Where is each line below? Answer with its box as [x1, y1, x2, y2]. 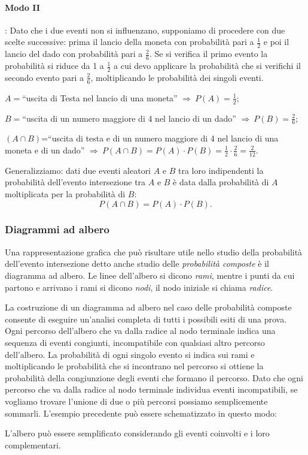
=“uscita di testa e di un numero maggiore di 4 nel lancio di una [41, 132, 279, 144]
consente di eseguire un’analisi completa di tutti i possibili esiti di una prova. [5, 312, 287, 325]
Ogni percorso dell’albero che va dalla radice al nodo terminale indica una [5, 324, 276, 337]
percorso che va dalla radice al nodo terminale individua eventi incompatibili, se [5, 383, 298, 396]
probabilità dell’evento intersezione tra [5, 176, 146, 188]
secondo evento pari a [5, 71, 84, 83]
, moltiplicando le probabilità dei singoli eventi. [90, 71, 264, 83]
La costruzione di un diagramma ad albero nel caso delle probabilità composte [5, 301, 292, 314]
